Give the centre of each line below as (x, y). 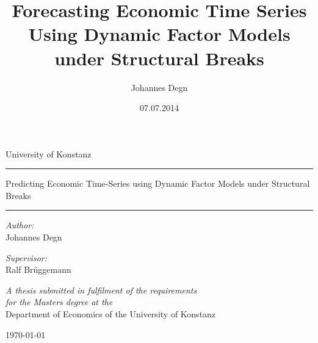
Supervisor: (26, 257)
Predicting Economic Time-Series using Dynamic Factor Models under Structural (158, 183)
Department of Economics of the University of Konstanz (111, 314)
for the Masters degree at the (59, 302)
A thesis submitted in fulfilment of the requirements (101, 290)
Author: (20, 225)
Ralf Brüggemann (38, 269)
